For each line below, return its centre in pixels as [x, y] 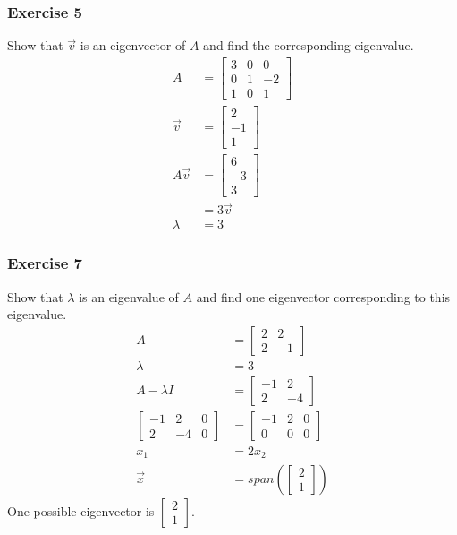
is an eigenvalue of [129, 296]
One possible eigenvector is [81, 510]
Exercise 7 [45, 263]
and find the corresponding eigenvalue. [309, 45]
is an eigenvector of [133, 45]
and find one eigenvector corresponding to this [323, 296]
